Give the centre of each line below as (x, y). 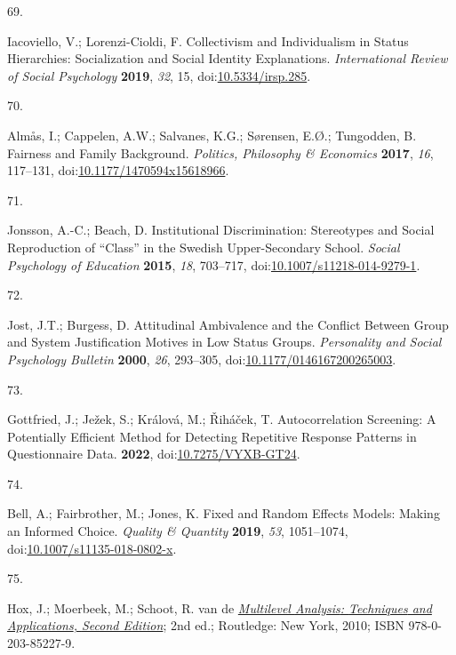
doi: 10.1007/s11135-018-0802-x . (92, 548)
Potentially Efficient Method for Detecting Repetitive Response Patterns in (212, 436)
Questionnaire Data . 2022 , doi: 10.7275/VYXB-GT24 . (154, 454)
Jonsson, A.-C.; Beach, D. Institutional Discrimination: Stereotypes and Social (221, 230)
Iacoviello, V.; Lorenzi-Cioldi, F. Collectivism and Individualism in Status (208, 40)
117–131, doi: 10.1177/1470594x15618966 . (118, 170)
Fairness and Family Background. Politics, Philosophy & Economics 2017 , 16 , (220, 152)
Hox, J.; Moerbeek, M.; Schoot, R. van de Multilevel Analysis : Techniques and (220, 607)
